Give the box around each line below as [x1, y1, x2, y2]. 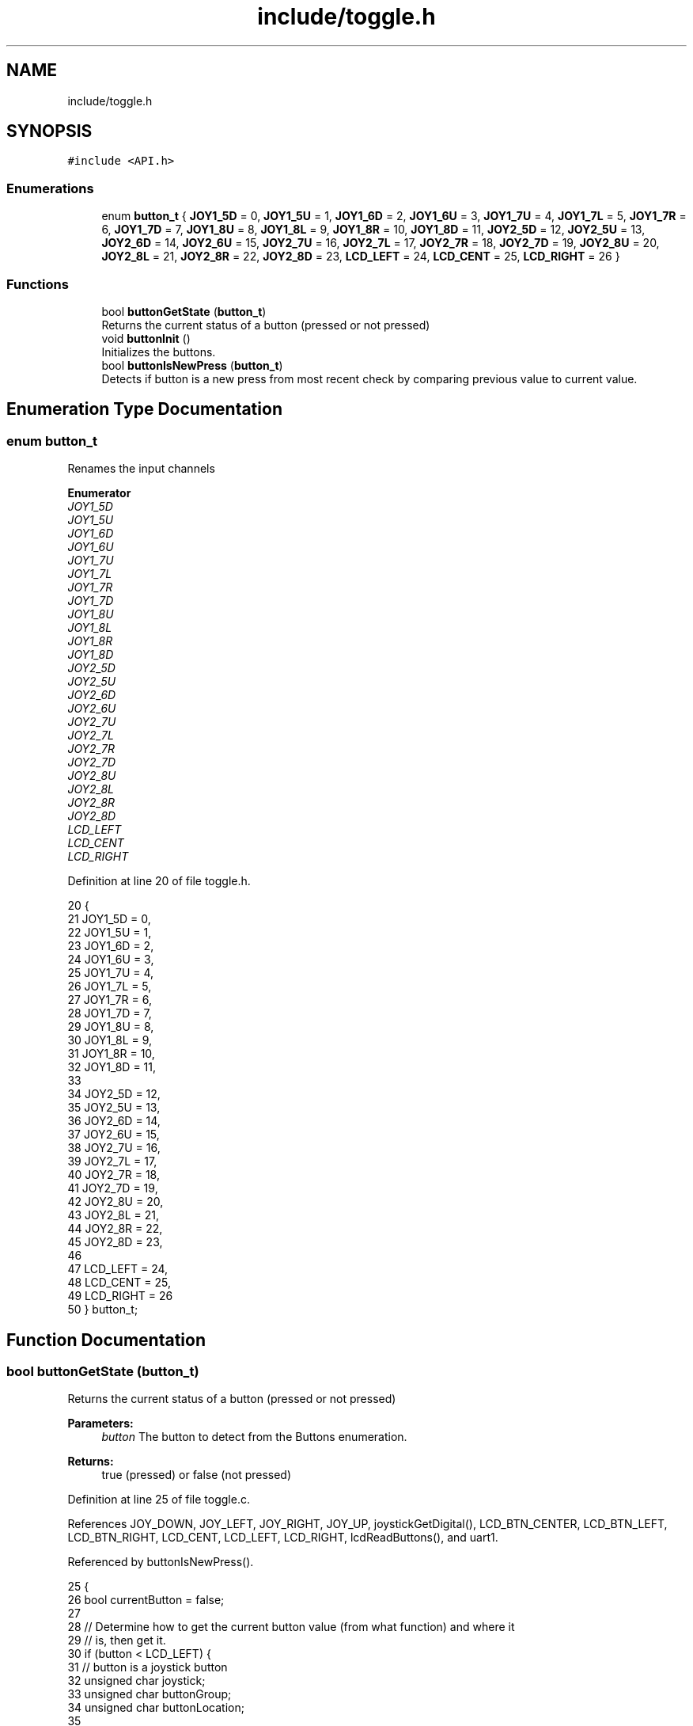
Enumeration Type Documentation [6, 399, 282, 420]
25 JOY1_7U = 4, [67, 966, 154, 980]
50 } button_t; [67, 1302, 138, 1317]
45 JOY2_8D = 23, [67, 1235, 163, 1249]
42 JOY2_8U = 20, [67, 1195, 164, 1209]
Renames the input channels [67, 462, 215, 476]
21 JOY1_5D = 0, [67, 912, 151, 926]
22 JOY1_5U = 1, [67, 926, 152, 940]
